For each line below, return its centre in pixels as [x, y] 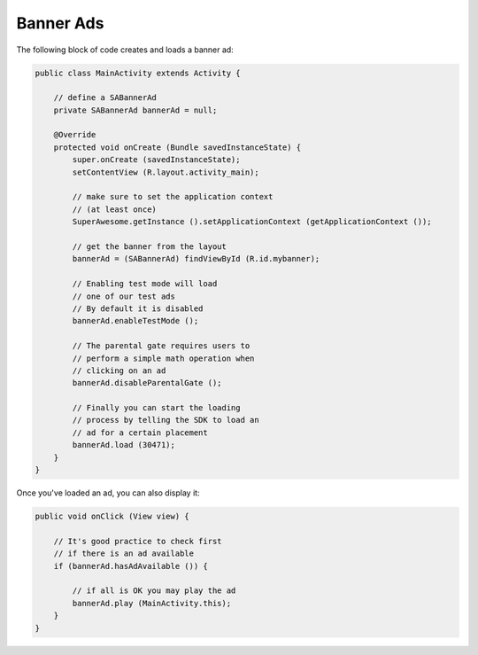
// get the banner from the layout [150, 247]
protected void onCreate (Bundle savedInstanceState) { [177, 147]
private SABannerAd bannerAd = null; [135, 110]
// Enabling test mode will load [145, 284]
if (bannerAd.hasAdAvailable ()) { [131, 566]
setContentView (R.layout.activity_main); [166, 172]
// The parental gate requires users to [161, 346]
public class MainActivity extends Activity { [138, 73]
